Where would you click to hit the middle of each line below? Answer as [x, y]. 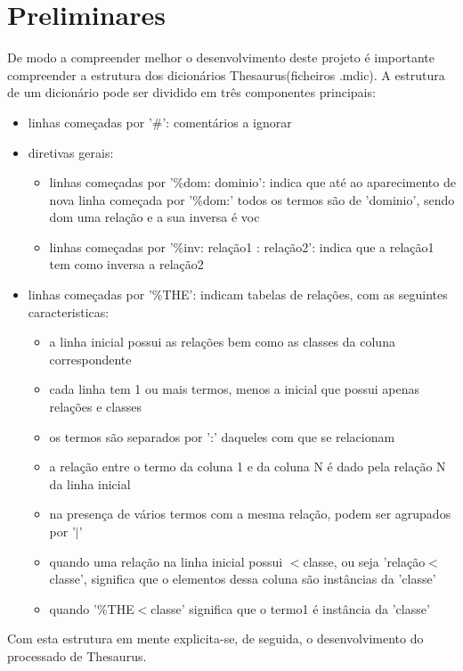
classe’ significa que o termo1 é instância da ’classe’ [290, 608]
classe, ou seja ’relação [364, 561]
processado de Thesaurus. [77, 655]
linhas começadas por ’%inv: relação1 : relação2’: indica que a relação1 [242, 246]
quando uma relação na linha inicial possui [166, 561]
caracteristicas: [69, 311]
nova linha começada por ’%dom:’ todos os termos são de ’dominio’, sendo [252, 199]
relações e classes [95, 407]
